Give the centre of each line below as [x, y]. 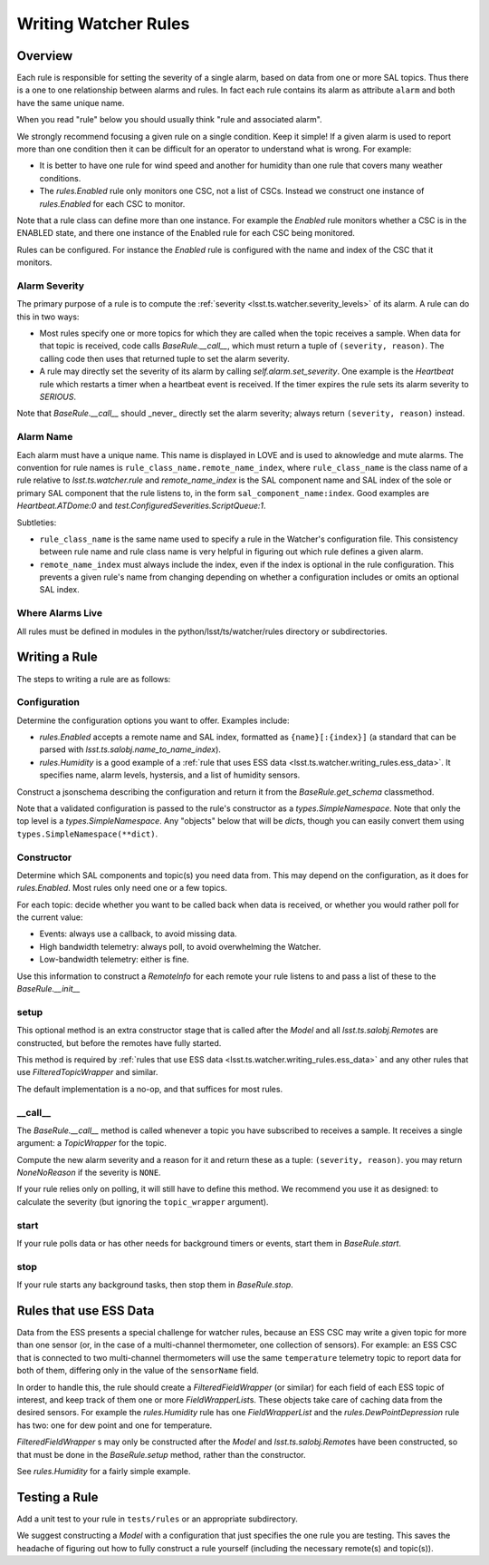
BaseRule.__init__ [48, 989]
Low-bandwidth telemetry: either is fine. [114, 959]
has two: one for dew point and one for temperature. [115, 1425]
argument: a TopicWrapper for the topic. [91, 1143]
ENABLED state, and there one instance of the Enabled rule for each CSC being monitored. [186, 233]
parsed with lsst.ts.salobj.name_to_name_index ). [130, 749]
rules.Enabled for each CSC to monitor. [112, 203]
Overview [45, 56]
